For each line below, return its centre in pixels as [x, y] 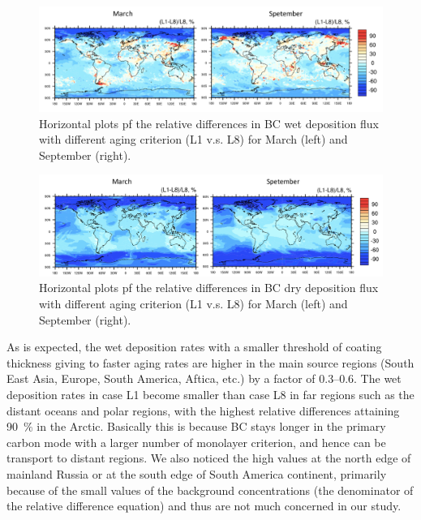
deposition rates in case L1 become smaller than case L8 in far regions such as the [210, 394]
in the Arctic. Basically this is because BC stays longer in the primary [211, 426]
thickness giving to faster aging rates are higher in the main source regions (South [210, 362]
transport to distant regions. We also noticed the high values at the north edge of [209, 458]
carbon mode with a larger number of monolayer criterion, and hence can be [196, 442]
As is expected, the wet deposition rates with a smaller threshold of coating [194, 347]
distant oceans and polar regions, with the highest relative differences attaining [203, 410]
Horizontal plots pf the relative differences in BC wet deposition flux [209, 123]
